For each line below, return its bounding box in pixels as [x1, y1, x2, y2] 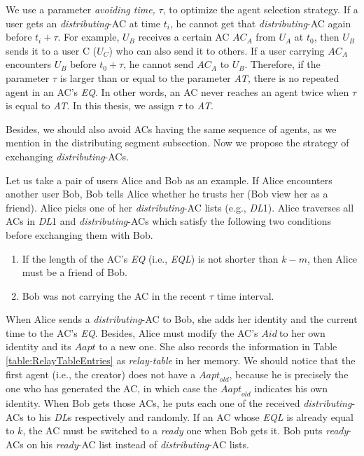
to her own [279, 325, 325, 340]
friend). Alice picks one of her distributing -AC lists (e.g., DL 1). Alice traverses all [6, 200, 354, 214]
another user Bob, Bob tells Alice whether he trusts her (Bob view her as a [6, 186, 328, 201]
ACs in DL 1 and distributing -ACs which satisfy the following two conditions [6, 214, 332, 228]
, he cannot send [123, 57, 194, 71]
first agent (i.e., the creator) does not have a [6, 366, 196, 381]
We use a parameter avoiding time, [6, 2, 155, 16]
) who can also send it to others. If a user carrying [108, 43, 325, 57]
